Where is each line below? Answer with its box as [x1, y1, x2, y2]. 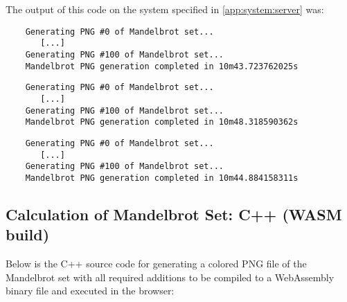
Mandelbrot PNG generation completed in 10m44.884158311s [25, 172, 299, 183]
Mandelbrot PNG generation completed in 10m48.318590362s [25, 117, 299, 127]
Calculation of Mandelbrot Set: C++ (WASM [6, 203, 342, 224]
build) [6, 224, 50, 245]
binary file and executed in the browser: [6, 283, 175, 298]
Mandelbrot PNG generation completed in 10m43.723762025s [25, 61, 299, 71]
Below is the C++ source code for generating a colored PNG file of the [6, 256, 307, 271]
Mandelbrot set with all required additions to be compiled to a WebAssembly [6, 269, 335, 284]
